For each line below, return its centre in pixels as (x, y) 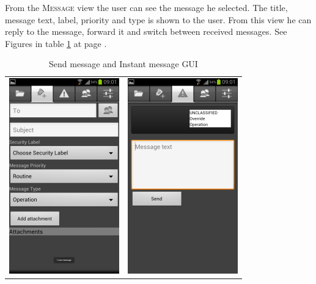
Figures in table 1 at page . (56, 43)
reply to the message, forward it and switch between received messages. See (146, 31)
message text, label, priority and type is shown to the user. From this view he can (158, 19)
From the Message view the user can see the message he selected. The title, (146, 7)
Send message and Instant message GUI (123, 64)
